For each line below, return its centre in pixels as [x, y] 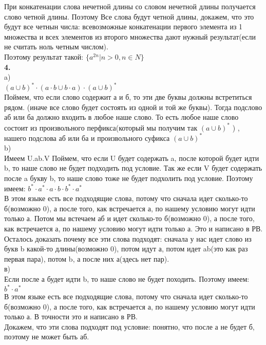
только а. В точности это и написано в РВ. [71, 316]
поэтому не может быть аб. [47, 337]
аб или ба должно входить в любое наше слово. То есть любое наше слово [121, 117]
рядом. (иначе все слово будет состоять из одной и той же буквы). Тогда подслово [133, 107]
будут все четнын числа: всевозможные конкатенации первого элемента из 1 [123, 26]
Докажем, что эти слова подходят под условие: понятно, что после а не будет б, [129, 326]
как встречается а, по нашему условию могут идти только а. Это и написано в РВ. [134, 228]
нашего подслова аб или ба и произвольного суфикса [87, 138]
